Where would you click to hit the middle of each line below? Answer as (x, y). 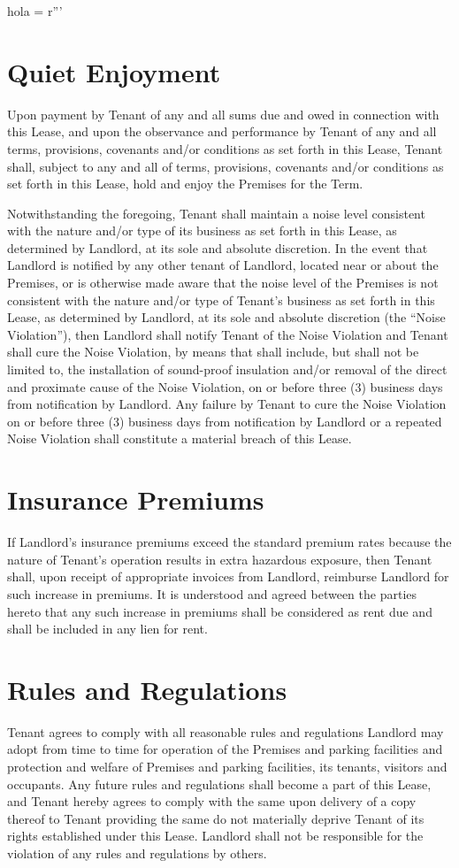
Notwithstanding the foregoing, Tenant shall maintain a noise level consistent (216, 213)
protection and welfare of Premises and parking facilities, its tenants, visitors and (227, 766)
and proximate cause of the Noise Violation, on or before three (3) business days (225, 386)
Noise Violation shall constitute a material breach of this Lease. (180, 438)
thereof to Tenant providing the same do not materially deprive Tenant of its (216, 818)
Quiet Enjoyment (114, 71)
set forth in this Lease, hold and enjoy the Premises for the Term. (185, 184)
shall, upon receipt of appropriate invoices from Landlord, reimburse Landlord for (228, 576)
